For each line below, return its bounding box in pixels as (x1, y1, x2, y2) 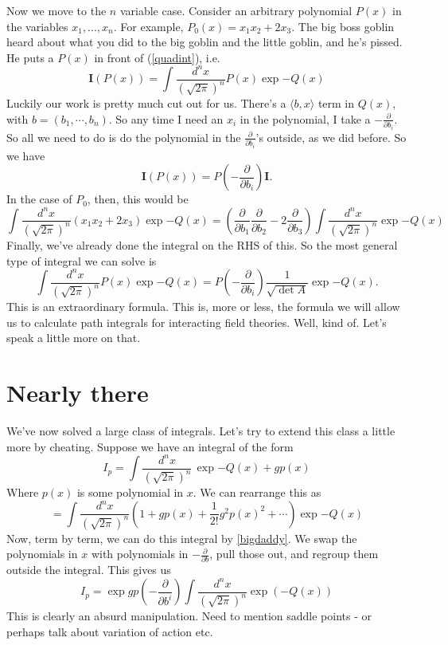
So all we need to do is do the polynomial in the (6, 128, 241, 145)
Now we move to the (6, 2, 107, 18)
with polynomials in (91, 545, 189, 562)
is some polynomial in (76, 484, 184, 501)
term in (317, 95, 355, 112)
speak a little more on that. (6, 329, 141, 346)
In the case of (6, 191, 72, 207)
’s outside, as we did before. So (255, 128, 407, 145)
